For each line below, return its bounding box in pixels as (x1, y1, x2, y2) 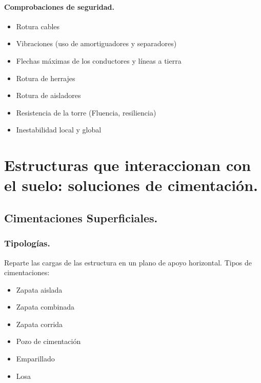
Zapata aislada (16, 284, 63, 295)
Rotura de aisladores (16, 90, 81, 101)
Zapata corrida (16, 318, 63, 329)
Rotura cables (16, 21, 60, 31)
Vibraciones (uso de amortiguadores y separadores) (16, 38, 177, 49)
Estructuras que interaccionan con (4, 155, 251, 176)
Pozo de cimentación (16, 336, 81, 347)
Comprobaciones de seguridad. (4, 1, 114, 12)
